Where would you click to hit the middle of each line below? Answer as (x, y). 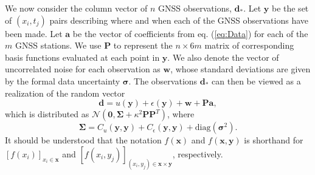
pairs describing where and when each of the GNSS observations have (179, 20)
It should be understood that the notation (83, 140)
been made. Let (34, 33)
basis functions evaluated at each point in (82, 57)
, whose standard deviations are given (241, 69)
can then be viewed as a (256, 81)
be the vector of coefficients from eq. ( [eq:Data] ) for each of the (190, 33)
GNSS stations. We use (58, 45)
